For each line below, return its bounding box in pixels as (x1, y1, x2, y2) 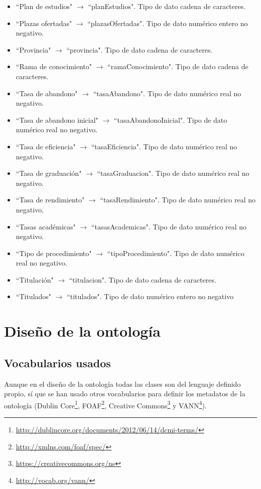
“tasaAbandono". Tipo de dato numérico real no (93, 88, 241, 98)
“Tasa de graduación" (16, 168, 82, 178)
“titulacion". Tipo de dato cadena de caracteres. (69, 274, 216, 285)
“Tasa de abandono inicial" (16, 114, 98, 125)
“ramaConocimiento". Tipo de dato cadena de (107, 61, 248, 72)
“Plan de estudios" (16, 1, 73, 11)
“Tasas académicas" (16, 221, 76, 231)
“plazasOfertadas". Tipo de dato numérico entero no (87, 18, 248, 28)
